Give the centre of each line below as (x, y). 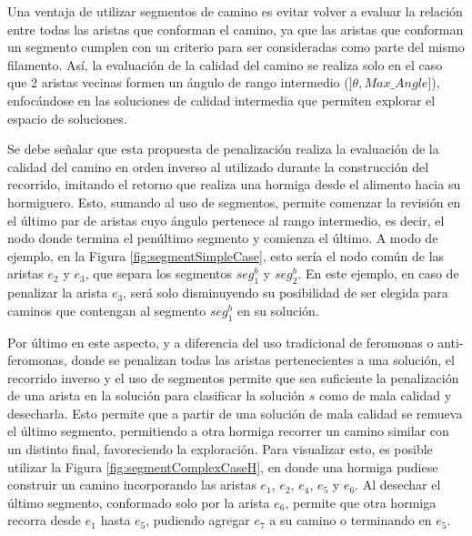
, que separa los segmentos (158, 273)
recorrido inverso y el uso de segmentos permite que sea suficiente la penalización (233, 377)
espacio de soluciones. (67, 118)
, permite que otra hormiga (361, 502)
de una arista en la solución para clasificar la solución (156, 395)
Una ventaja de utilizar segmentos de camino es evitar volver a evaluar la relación (235, 11)
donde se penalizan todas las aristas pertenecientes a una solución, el (263, 360)
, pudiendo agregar (198, 520)
